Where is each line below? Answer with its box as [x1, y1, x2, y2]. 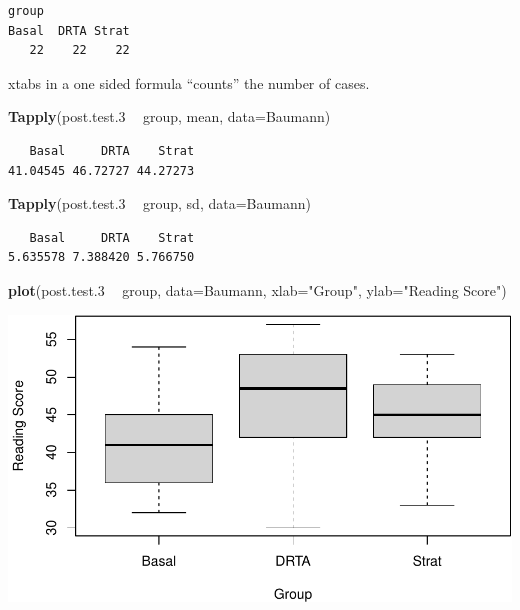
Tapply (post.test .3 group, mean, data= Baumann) [8, 106, 331, 127]
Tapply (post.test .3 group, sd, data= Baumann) [8, 193, 311, 214]
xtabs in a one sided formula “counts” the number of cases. [8, 72, 370, 93]
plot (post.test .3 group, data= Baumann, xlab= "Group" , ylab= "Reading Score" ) [8, 279, 507, 300]
